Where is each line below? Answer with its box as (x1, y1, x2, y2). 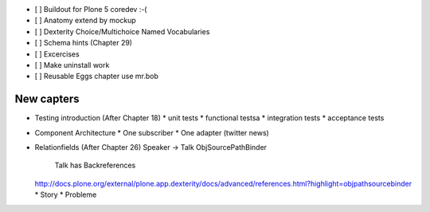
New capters (14, 92, 80, 106)
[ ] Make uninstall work (34, 60, 110, 69)
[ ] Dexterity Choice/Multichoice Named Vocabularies (34, 26, 210, 36)
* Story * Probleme (34, 190, 97, 199)
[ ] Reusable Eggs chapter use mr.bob (34, 72, 159, 81)
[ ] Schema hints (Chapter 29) (34, 38, 133, 48)
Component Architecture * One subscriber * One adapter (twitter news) (34, 128, 270, 137)
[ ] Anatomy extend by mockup (34, 16, 137, 26)
